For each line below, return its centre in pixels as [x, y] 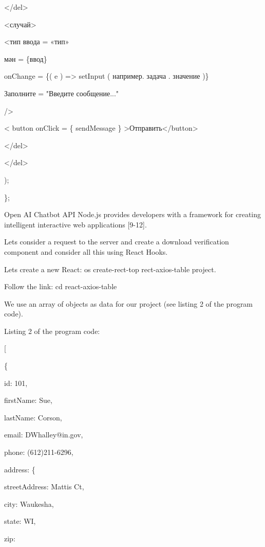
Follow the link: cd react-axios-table [61, 286]
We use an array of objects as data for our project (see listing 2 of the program [129, 303]
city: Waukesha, [29, 504]
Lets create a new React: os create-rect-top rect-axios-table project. [110, 269]
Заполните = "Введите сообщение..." [62, 93]
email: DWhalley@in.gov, [44, 435]
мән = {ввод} [26, 58]
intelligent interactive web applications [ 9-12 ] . [75, 224]
